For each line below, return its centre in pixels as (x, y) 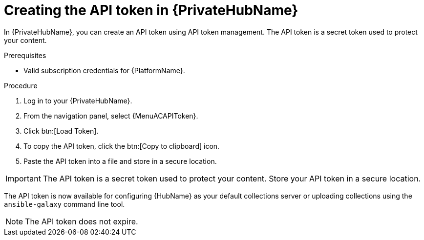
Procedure (21, 85)
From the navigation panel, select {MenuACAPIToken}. (111, 116)
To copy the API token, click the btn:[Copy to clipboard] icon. (122, 146)
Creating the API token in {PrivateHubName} (151, 10)
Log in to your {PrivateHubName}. (78, 100)
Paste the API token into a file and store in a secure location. (120, 161)
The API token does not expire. (82, 221)
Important (23, 178)
